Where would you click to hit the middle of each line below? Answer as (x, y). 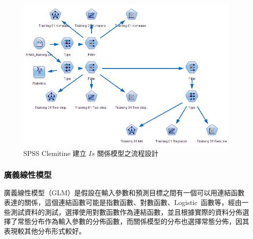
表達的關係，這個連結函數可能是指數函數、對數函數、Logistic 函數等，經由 (123, 202)
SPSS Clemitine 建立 (55, 153)
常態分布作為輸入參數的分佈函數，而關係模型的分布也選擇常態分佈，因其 (133, 221)
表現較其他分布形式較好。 (45, 230)
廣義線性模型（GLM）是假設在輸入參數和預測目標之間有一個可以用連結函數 (124, 193)
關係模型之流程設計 (128, 153)
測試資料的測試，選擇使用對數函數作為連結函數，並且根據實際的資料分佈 (126, 212)
